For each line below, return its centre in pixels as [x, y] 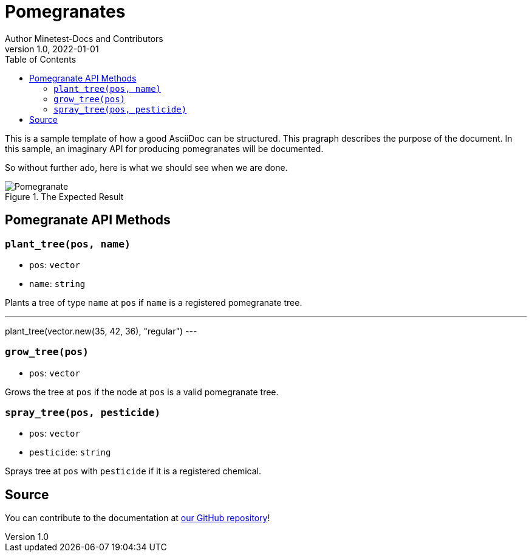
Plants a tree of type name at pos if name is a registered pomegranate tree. [154, 302]
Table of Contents [41, 59]
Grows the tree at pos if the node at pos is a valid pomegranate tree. [142, 392]
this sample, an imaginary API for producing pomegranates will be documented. [164, 148]
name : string [57, 283]
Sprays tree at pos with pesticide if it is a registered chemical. [133, 471]
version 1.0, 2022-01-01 [52, 49]
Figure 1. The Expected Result [64, 196]
